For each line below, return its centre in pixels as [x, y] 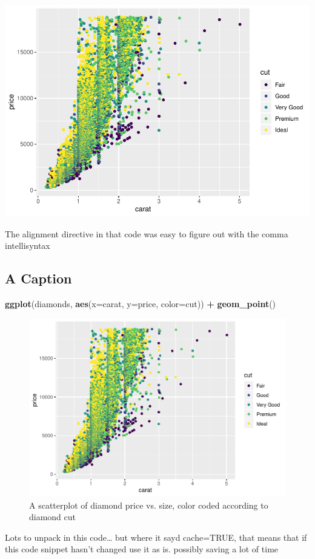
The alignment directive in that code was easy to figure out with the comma [147, 233]
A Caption [38, 278]
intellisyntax [28, 246]
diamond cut [53, 517]
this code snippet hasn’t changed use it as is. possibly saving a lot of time [142, 549]
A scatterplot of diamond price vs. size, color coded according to [149, 505]
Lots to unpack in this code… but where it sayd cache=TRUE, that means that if [156, 537]
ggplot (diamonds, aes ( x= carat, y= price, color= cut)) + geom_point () [141, 303]
